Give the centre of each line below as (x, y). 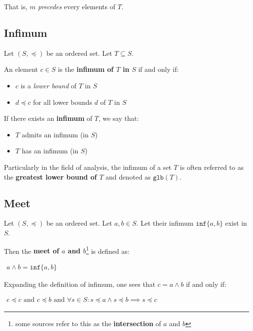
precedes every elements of (76, 6)
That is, (16, 6)
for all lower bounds (63, 102)
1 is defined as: (108, 250)
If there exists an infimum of (48, 118)
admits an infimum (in (55, 134)
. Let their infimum (165, 223)
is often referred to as (212, 167)
